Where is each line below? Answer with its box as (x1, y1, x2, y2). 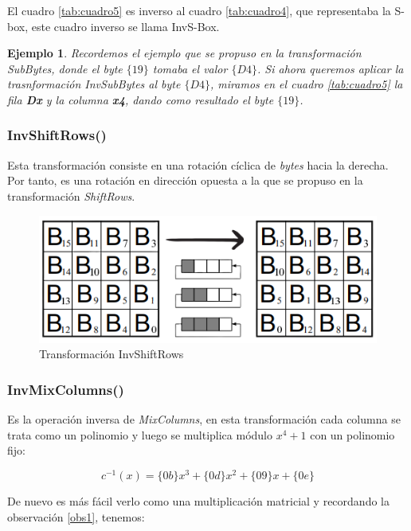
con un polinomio (310, 426, 395, 443)
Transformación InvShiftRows (39, 346, 184, 362)
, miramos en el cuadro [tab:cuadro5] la (210, 76, 403, 92)
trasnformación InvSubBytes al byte (7, 76, 181, 92)
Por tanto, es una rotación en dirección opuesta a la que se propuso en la (7, 172, 363, 189)
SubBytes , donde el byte (7, 60, 123, 76)
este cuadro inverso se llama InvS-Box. (31, 18, 220, 34)
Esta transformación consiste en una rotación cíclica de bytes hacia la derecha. (7, 156, 389, 173)
